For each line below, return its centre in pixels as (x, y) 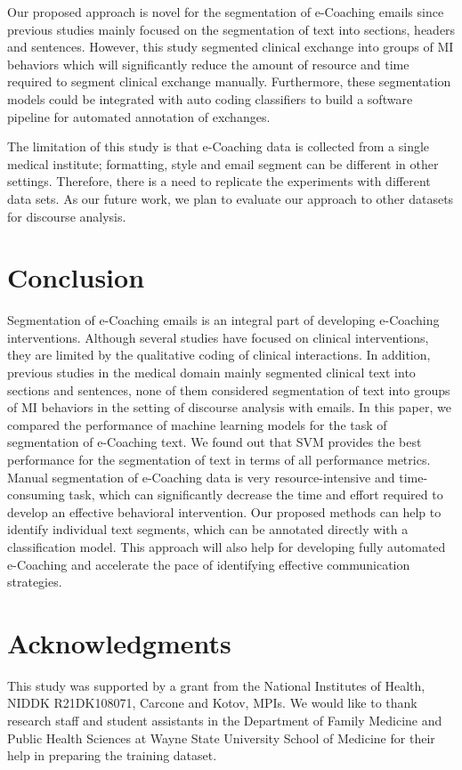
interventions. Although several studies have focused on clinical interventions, (218, 337)
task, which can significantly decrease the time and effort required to (256, 494)
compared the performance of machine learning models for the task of (197, 424)
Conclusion (76, 277)
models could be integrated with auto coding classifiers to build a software (210, 98)
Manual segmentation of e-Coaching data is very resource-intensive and (201, 477)
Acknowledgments (119, 642)
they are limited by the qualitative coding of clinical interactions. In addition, (219, 355)
